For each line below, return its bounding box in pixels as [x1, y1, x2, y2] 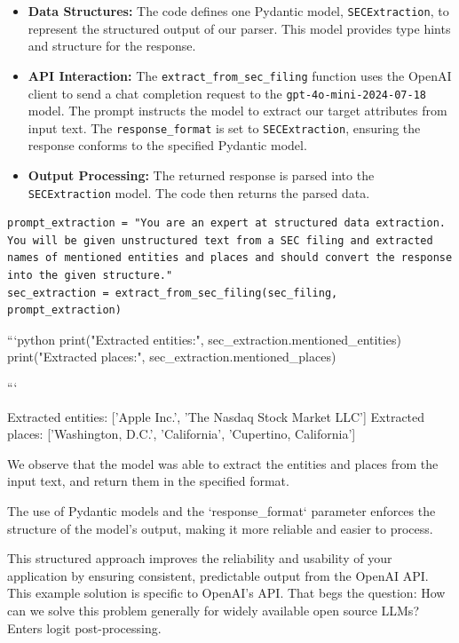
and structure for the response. [28, 36, 196, 55]
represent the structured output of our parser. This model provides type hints [28, 19, 451, 37]
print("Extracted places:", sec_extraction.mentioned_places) [7, 347, 336, 366]
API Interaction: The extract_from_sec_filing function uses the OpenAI [28, 66, 452, 84]
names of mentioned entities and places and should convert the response [7, 251, 453, 265]
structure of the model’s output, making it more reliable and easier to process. [7, 519, 433, 537]
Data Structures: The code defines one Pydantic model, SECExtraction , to [28, 2, 449, 20]
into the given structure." [7, 269, 173, 282]
